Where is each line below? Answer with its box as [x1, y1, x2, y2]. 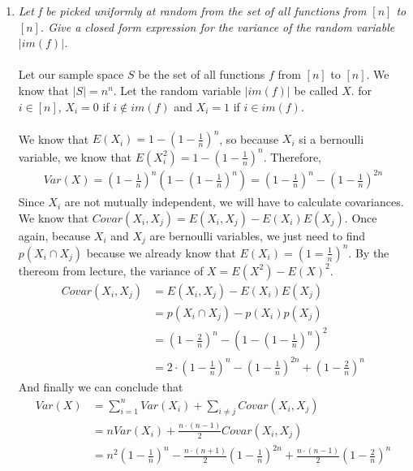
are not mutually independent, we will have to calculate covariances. [64, 193, 404, 210]
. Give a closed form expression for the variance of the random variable [40, 18, 395, 35]
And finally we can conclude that [18, 378, 183, 395]
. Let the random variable [113, 81, 241, 98]
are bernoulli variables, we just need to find [149, 227, 366, 244]
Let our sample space [18, 66, 124, 83]
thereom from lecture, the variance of [18, 261, 204, 279]
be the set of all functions [138, 66, 265, 83]
